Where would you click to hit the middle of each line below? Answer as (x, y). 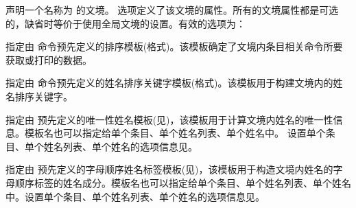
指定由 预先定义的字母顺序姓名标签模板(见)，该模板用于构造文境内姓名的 (169, 169)
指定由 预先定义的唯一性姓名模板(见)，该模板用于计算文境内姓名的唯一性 (169, 119)
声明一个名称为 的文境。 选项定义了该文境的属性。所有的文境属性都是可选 (172, 10)
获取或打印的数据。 (49, 59)
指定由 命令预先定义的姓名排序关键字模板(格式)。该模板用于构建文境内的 (169, 83)
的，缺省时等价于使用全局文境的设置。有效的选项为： (126, 23)
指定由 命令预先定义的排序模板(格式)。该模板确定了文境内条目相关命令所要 (174, 46)
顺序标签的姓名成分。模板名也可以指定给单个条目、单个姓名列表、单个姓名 (183, 182)
